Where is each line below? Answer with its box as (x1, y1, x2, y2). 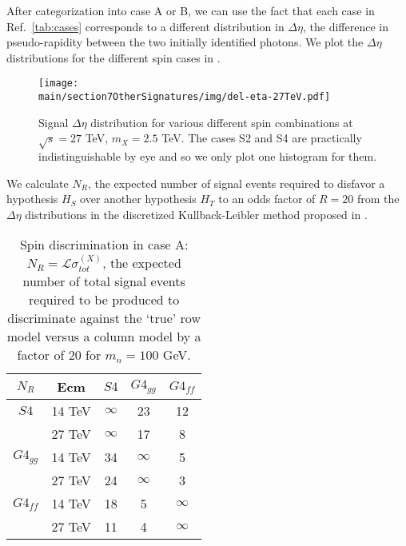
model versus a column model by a (6, 327, 201, 346)
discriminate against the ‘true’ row (7, 309, 201, 328)
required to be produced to (29, 290, 180, 309)
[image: (38, 78, 79, 90)
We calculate (6, 174, 69, 191)
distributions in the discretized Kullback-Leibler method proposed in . (25, 205, 368, 222)
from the (356, 190, 400, 207)
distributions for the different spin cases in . (6, 49, 221, 66)
